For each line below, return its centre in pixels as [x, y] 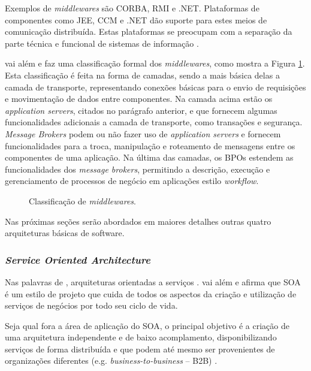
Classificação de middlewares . [82, 200]
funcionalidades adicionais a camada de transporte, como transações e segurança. [154, 122]
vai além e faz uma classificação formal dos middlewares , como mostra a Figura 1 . [155, 63]
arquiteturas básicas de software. [65, 233]
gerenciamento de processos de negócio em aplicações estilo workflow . [132, 181]
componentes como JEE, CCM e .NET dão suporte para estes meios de [136, 19]
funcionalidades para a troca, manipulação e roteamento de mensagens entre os [150, 145]
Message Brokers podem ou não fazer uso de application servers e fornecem [143, 133]
